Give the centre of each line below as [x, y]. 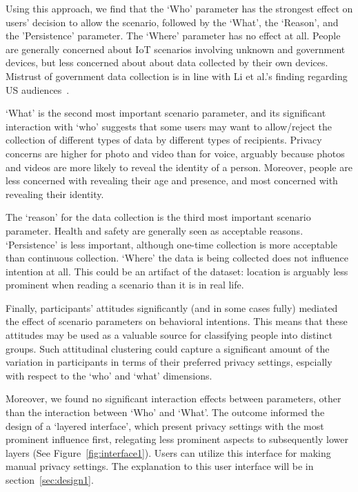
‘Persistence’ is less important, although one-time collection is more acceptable [171, 244]
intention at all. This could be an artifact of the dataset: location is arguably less [177, 271]
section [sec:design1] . [50, 480]
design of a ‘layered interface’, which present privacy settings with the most [165, 425]
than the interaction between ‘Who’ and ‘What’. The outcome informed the [165, 412]
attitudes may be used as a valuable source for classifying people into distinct [169, 335]
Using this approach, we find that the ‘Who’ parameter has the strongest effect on [179, 8]
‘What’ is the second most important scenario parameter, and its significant [166, 113]
